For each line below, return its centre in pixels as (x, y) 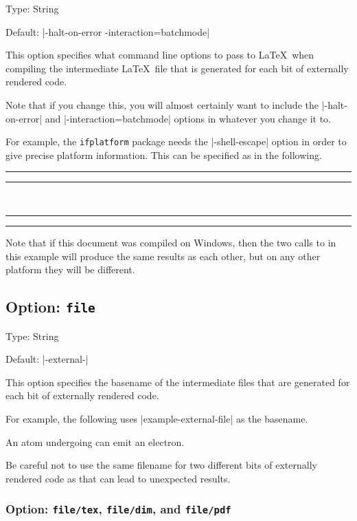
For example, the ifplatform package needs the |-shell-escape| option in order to (176, 141)
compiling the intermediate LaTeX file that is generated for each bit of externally (177, 68)
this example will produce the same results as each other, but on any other (163, 256)
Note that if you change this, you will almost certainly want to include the (162, 104)
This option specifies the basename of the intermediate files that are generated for (178, 382)
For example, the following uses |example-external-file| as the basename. (157, 418)
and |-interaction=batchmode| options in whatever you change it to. (188, 118)
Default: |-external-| (47, 359)
